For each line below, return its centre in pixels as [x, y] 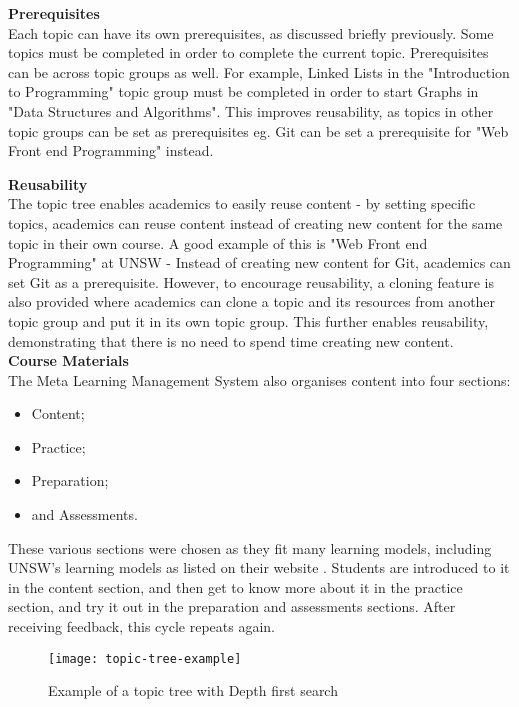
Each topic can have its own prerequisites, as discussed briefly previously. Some [251, 32]
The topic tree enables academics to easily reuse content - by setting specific [242, 203]
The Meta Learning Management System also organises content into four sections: [259, 379]
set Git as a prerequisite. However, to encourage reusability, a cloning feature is [251, 281]
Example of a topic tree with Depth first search [193, 690]
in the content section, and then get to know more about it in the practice [235, 586]
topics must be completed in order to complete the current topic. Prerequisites [248, 52]
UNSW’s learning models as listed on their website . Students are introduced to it [259, 567]
